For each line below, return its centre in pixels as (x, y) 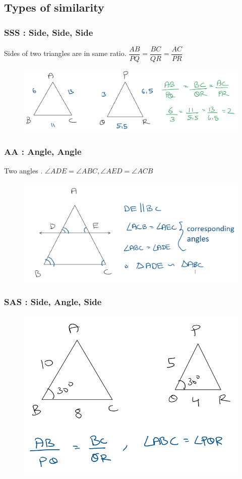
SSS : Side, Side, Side (49, 32)
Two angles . (23, 170)
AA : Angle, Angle (43, 152)
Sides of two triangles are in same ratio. (65, 53)
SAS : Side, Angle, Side (53, 302)
